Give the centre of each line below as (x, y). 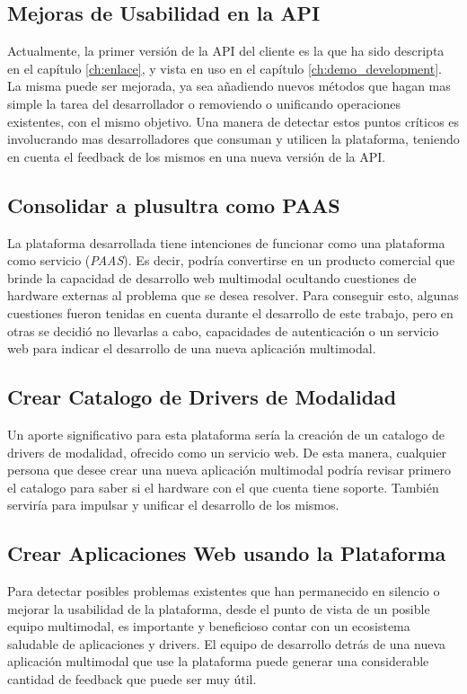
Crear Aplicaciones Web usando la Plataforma (227, 553)
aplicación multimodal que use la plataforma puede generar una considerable (218, 661)
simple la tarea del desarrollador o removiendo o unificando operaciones (204, 103)
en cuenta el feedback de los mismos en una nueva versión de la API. (197, 156)
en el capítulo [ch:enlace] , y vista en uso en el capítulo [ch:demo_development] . (225, 68)
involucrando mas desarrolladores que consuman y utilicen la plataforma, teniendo (233, 139)
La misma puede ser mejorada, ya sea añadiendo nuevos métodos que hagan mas (229, 86)
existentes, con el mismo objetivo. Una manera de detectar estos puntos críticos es (233, 121)
